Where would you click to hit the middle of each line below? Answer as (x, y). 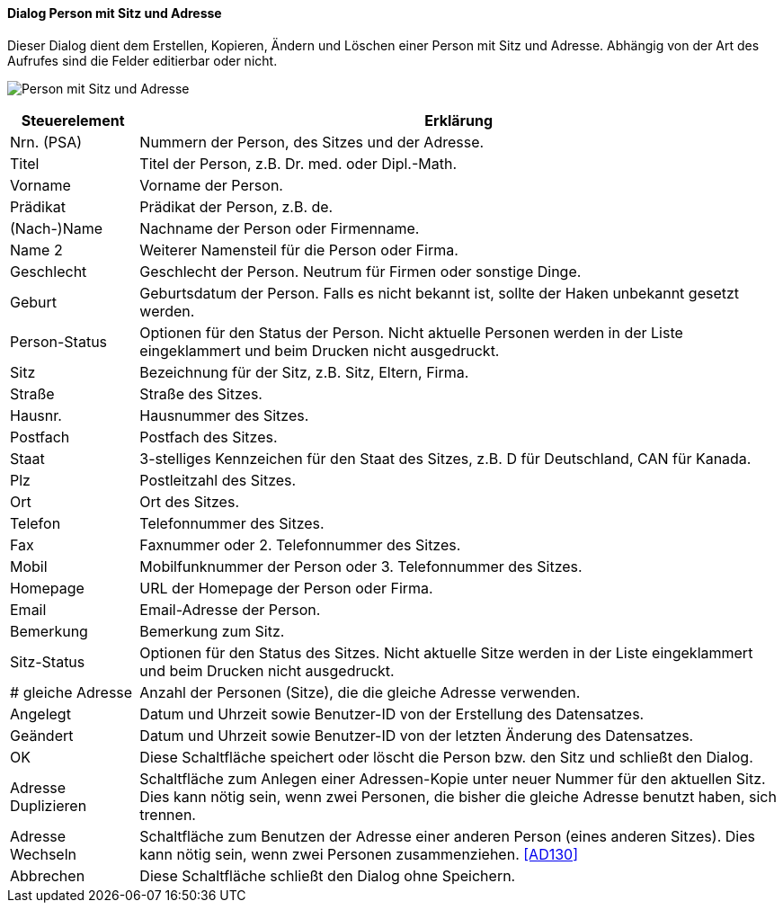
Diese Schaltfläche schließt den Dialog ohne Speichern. (328, 875)
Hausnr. (36, 415)
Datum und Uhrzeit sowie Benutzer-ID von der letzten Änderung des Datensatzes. (417, 735)
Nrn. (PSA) (46, 142)
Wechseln (43, 854)
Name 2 (36, 250)
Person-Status (59, 341)
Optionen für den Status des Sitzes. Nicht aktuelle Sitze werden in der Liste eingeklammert (446, 652)
